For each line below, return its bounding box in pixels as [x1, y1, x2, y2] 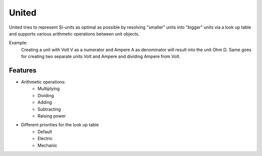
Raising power [37, 113, 66, 119]
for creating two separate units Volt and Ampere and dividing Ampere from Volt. [21, 53, 180, 59]
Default [37, 129, 52, 135]
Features [9, 66, 36, 74]
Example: [9, 40, 28, 46]
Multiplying [37, 86, 60, 92]
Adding [37, 100, 52, 105]
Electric [37, 136, 53, 141]
